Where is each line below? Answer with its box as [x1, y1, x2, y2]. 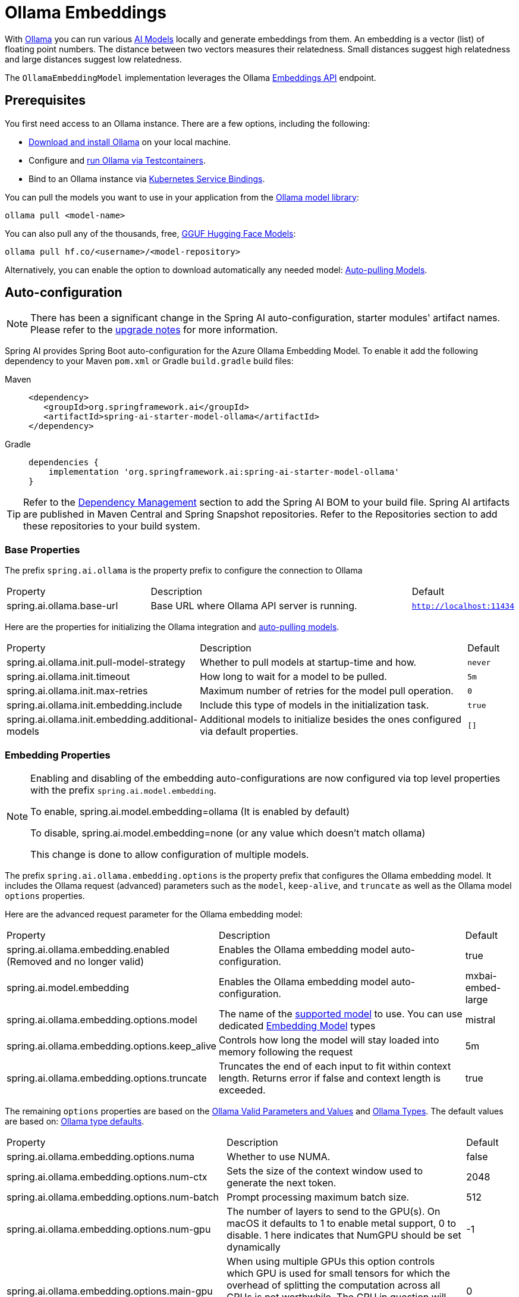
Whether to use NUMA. [227, 1150, 331, 1163]
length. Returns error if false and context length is [218, 1072, 441, 1084]
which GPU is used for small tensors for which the [227, 1267, 451, 1279]
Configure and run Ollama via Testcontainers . [29, 155, 206, 165]
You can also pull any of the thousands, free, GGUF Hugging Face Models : [5, 228, 296, 239]
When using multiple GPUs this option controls [227, 1255, 435, 1267]
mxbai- [465, 969, 497, 982]
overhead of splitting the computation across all [227, 1279, 441, 1291]
